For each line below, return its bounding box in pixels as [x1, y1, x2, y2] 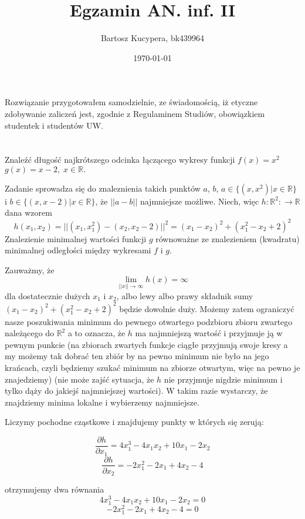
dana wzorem [5, 206, 52, 219]
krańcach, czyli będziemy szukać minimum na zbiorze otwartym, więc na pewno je [5, 361, 300, 374]
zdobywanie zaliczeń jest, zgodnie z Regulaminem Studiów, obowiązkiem [5, 107, 265, 119]
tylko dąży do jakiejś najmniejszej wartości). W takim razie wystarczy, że [5, 384, 268, 397]
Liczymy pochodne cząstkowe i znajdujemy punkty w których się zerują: [5, 416, 264, 428]
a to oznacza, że [67, 327, 126, 339]
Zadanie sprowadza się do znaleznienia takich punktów [5, 182, 201, 194]
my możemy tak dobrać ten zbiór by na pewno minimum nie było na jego [5, 350, 269, 362]
